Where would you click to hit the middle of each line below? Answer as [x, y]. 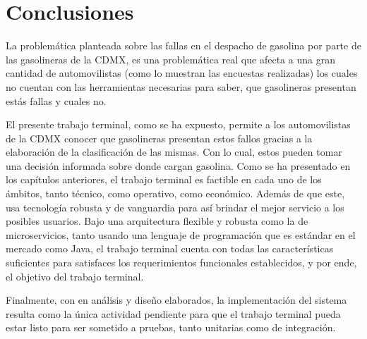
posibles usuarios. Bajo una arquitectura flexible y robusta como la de [157, 221]
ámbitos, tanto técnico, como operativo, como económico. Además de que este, [175, 193]
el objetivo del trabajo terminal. [75, 276]
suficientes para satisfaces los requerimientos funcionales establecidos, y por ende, [181, 263]
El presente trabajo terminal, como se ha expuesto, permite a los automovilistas [178, 124]
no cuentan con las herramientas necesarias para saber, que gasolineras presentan [181, 86]
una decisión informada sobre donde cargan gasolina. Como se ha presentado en [178, 165]
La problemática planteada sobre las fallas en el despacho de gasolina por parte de [183, 45]
